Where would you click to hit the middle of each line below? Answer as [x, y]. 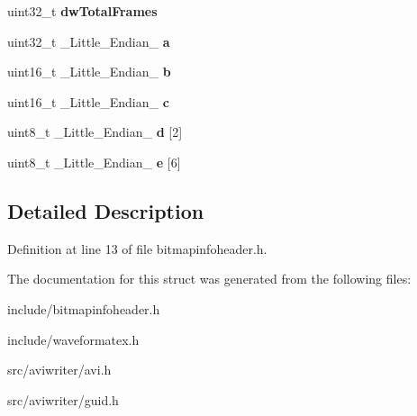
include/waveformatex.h [73, 339]
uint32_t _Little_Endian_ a [89, 41]
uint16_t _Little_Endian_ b [89, 72]
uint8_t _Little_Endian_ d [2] [95, 132]
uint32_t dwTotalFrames [82, 11]
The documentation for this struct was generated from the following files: [209, 279]
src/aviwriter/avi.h [59, 370]
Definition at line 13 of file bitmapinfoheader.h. [137, 248]
